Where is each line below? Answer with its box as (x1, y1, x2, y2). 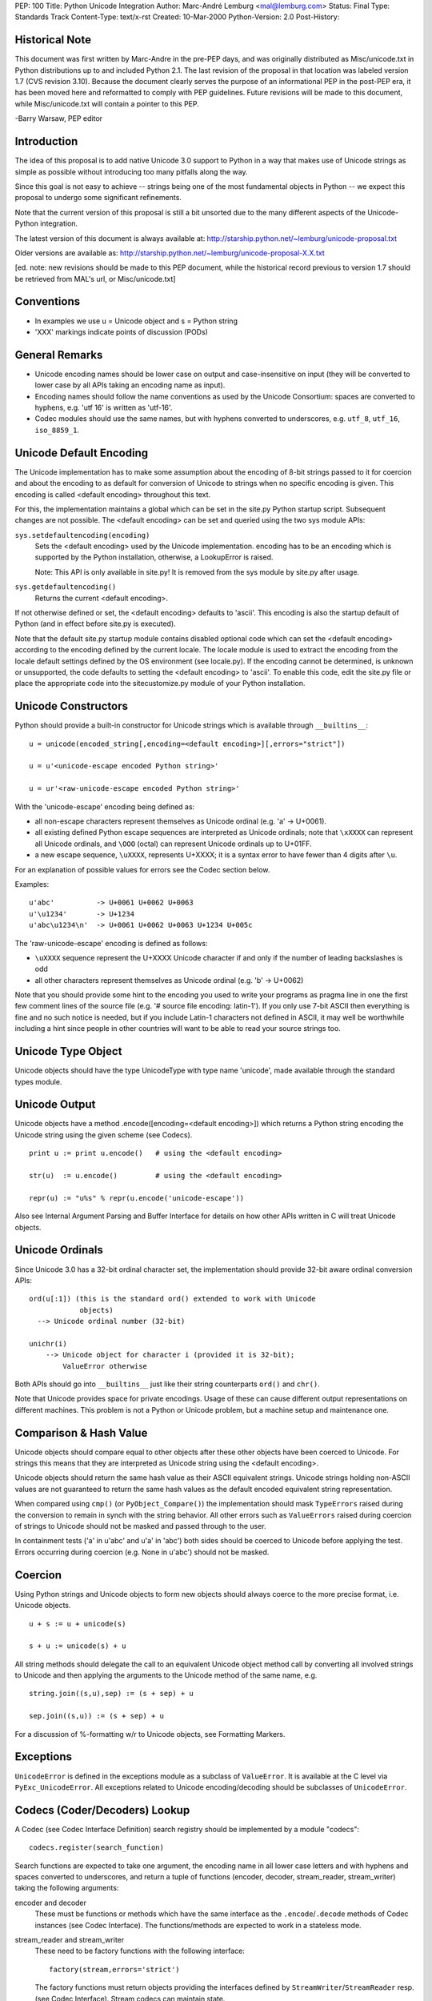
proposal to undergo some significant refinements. (14, 193, 182, 203)
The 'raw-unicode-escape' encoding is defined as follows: (14, 938, 208, 948)
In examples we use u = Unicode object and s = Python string (34, 316, 238, 326)
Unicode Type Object (14, 1045, 122, 1058)
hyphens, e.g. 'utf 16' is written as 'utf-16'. (34, 403, 173, 412)
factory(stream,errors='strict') (49, 1965, 180, 1974)
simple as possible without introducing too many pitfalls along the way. (14, 166, 248, 176)
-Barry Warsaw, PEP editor (14, 114, 103, 123)
